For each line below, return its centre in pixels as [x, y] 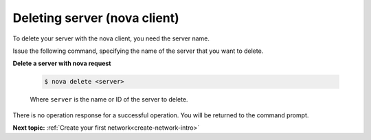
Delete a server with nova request [62, 63]
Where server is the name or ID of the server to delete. [109, 100]
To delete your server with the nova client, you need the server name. [111, 38]
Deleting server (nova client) [96, 18]
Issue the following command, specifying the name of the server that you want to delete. [138, 51]
